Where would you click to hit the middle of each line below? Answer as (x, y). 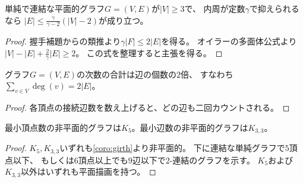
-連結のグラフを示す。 (212, 160)
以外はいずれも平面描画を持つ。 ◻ (88, 171)
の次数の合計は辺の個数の (126, 74)
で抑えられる (274, 8)
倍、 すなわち (207, 74)
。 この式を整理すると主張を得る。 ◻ (149, 53)
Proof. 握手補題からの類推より (63, 41)
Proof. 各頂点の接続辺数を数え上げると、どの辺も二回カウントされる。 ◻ (147, 107)
